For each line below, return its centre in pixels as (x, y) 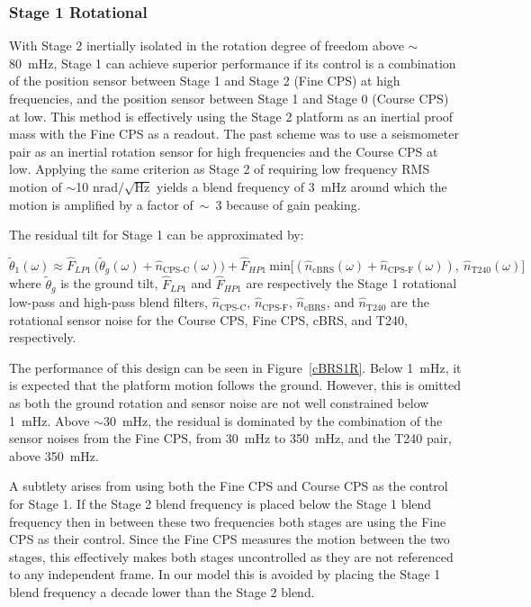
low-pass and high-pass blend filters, (108, 302)
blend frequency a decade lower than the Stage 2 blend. (162, 592)
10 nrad (97, 186)
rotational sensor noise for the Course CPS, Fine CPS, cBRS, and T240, (208, 319)
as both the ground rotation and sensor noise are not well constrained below (219, 403)
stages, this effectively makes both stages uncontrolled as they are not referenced (231, 556)
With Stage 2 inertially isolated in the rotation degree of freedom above (207, 45)
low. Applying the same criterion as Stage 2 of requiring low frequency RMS (220, 169)
